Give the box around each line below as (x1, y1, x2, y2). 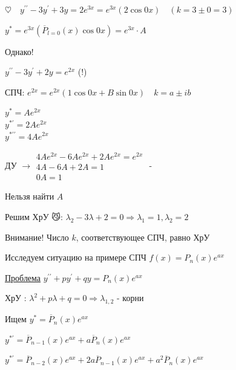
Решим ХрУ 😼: (5, 210, 63, 222)
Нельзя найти (5, 190, 54, 203)
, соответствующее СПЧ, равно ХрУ (76, 230, 210, 243)
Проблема (5, 271, 41, 284)
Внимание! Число (5, 230, 69, 243)
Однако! (5, 45, 34, 57)
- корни (117, 291, 144, 304)
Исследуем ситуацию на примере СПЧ (5, 251, 146, 264)
